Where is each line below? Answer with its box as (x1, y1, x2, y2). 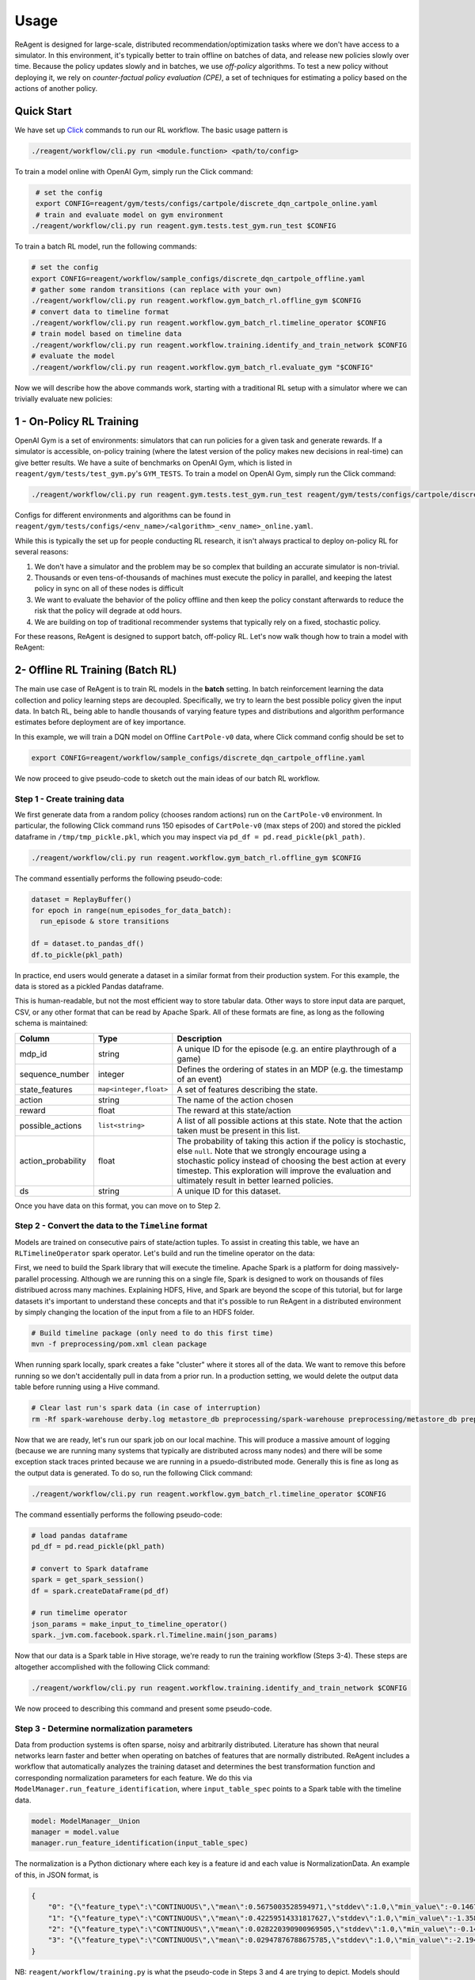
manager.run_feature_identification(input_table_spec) (31, 1838, 249, 1848)
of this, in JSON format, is (14, 1870, 99, 1879)
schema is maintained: (14, 1019, 89, 1028)
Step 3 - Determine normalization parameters (14, 1723, 193, 1734)
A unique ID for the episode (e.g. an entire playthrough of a (177, 1043, 397, 1054)
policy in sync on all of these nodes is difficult (34, 584, 184, 593)
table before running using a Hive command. (14, 1382, 160, 1392)
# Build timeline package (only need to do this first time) (31, 1329, 274, 1338)
